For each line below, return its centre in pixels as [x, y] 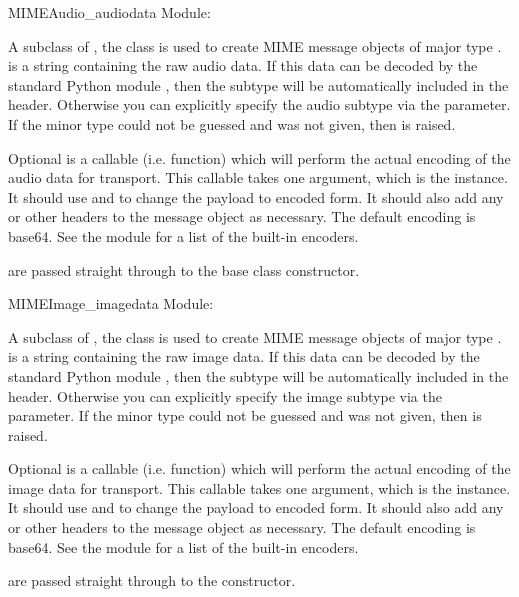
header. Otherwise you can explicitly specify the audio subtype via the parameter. [259, 104]
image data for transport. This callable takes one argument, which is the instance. [259, 487]
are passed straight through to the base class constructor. [184, 269]
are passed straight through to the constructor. [152, 580]
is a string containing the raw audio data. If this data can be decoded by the [243, 65]
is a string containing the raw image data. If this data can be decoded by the [244, 356]
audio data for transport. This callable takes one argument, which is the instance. [258, 177]
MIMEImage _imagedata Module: [111, 303]
